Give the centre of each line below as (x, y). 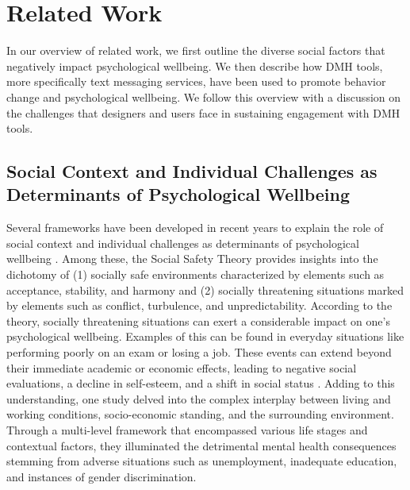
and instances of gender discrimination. (102, 476)
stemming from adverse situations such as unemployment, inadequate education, (202, 461)
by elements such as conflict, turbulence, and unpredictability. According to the (199, 305)
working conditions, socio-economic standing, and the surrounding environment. (200, 414)
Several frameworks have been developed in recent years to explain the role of (195, 228)
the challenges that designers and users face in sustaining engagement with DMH (203, 112)
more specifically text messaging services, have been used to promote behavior (196, 81)
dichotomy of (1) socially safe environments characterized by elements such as (195, 274)
